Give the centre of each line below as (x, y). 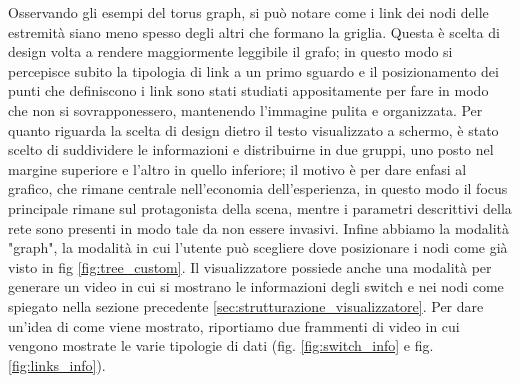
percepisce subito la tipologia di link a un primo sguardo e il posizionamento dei (253, 70)
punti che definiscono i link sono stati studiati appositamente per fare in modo (248, 90)
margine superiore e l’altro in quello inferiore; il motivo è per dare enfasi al (237, 168)
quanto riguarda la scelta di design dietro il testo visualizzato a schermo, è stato (253, 129)
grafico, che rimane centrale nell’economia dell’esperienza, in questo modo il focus (258, 188)
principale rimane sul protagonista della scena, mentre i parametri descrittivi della (260, 207)
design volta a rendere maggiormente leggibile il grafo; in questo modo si (230, 51)
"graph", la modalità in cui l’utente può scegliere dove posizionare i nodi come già (258, 247)
